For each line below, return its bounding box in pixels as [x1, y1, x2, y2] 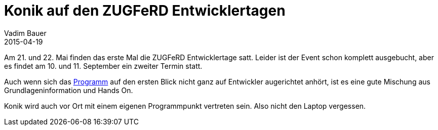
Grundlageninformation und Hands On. [4, 85, 133, 95]
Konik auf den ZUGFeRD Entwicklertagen [4, 2, 286, 19]
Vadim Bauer [4, 28, 47, 37]
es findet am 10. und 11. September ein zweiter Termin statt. [4, 61, 203, 70]
